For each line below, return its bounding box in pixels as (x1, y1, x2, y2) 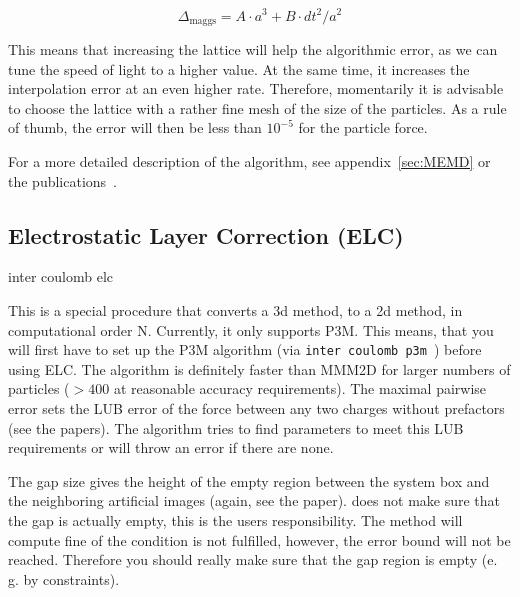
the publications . (8, 170, 118, 191)
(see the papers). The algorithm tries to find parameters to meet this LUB (8, 417, 464, 438)
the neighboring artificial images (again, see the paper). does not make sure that (8, 490, 501, 511)
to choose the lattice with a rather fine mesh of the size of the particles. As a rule (8, 97, 507, 118)
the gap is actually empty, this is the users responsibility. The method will (8, 509, 463, 530)
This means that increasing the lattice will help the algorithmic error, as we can (8, 38, 498, 59)
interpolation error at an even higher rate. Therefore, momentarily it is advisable (8, 78, 504, 99)
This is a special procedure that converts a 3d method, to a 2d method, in (8, 299, 463, 320)
